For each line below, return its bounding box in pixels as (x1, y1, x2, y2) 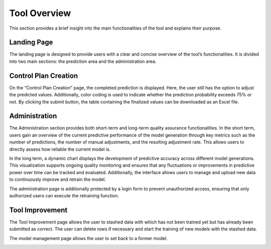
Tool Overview (9, 8, 71, 19)
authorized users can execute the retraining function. (9, 192, 119, 198)
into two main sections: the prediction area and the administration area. (9, 58, 157, 64)
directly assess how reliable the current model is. (9, 146, 111, 152)
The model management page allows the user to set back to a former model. (9, 235, 168, 241)
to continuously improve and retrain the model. (9, 176, 106, 183)
